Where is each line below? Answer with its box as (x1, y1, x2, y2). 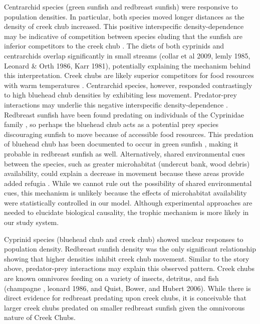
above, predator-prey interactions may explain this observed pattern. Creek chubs (4, 263, 254, 273)
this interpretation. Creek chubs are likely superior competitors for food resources (4, 70, 254, 80)
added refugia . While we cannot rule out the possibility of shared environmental (4, 177, 252, 188)
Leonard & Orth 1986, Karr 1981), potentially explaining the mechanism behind (4, 60, 251, 70)
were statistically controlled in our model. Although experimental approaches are (4, 197, 252, 207)
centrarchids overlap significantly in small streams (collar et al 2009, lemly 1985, (4, 50, 250, 60)
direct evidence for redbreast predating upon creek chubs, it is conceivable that (4, 292, 246, 303)
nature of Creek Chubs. (4, 312, 76, 322)
